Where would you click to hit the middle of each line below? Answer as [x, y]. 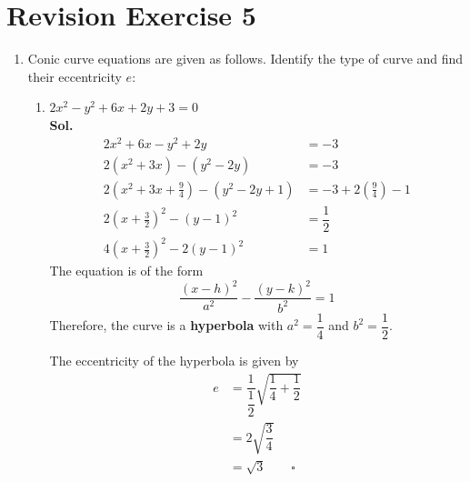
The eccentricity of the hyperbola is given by [174, 360]
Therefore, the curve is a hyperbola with [166, 325]
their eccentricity [75, 76]
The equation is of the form [126, 271]
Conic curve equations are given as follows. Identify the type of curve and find [245, 59]
